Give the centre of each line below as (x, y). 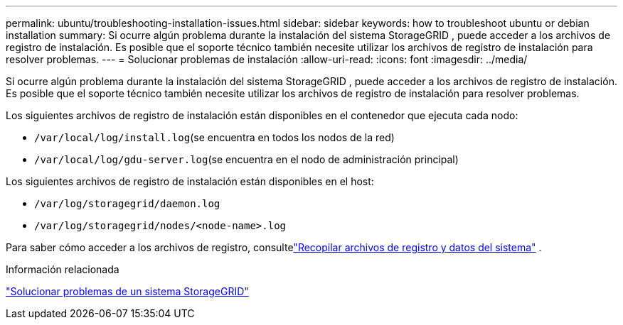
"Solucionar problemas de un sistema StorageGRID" (127, 291)
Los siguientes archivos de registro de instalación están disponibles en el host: (190, 181)
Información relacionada (63, 269)
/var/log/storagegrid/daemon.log (127, 204)
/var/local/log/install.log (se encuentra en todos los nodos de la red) (214, 137)
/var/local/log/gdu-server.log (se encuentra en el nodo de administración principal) (246, 159)
